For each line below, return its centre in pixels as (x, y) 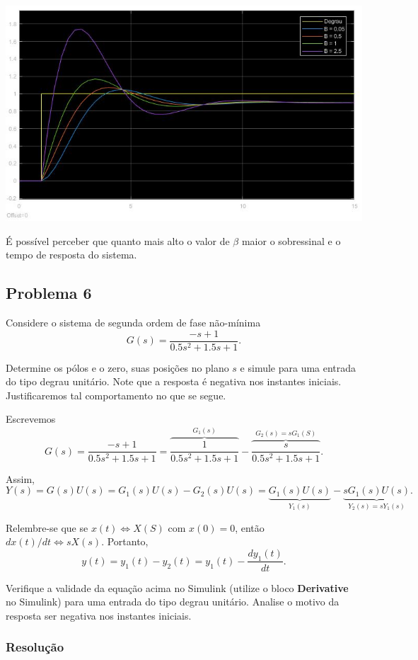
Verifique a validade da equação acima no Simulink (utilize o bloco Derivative (177, 587)
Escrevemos (31, 419)
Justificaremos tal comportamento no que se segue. (116, 395)
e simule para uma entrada (298, 367)
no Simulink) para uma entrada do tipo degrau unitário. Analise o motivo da (173, 602)
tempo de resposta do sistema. (71, 255)
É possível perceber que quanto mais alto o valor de (118, 240)
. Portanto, (125, 541)
